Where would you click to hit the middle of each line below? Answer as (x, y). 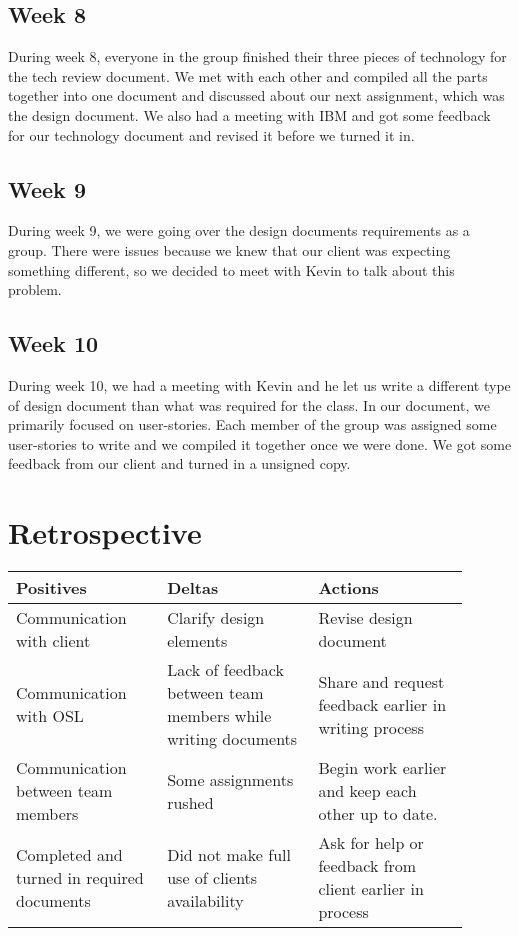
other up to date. (378, 814)
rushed (190, 802)
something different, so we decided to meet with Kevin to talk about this (231, 269)
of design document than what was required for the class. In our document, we (249, 404)
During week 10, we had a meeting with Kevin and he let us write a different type (259, 384)
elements (197, 641)
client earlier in (371, 889)
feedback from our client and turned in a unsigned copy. (179, 463)
